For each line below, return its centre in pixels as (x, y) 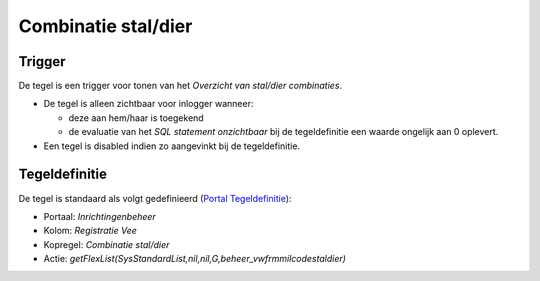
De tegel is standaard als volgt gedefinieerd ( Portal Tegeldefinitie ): (155, 198)
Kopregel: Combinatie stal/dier (106, 244)
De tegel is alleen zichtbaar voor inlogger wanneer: (148, 104)
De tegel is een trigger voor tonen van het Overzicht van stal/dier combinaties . (180, 86)
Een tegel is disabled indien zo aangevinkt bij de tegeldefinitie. (171, 146)
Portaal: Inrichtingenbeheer (100, 216)
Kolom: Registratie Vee (90, 231)
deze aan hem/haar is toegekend (136, 117)
